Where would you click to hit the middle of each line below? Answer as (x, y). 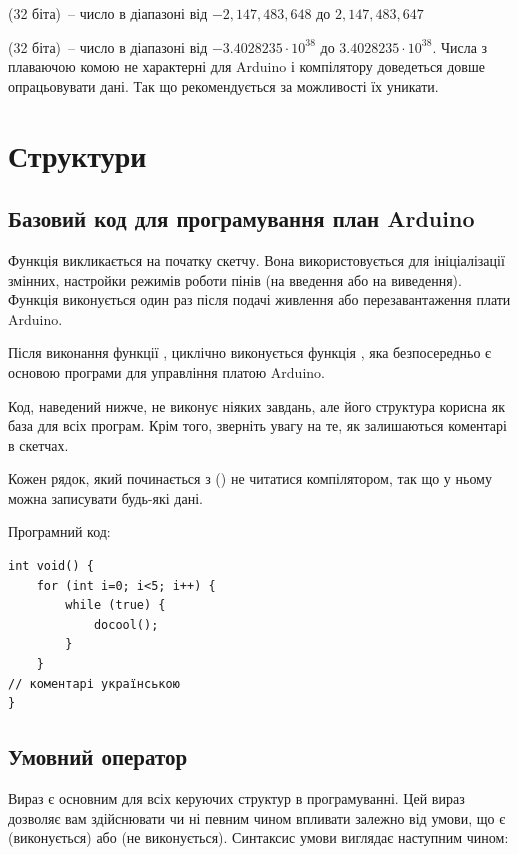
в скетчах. (38, 444)
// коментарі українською (94, 683)
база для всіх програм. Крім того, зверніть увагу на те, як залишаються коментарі (257, 425)
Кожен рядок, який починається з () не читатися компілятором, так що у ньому (250, 478)
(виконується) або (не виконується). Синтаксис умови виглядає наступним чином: (258, 837)
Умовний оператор (98, 756)
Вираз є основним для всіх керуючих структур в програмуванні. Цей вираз (236, 798)
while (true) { (115, 605)
